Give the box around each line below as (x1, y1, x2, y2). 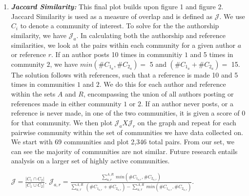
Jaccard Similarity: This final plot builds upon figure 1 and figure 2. (11, 1, 224, 11)
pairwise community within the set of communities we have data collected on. (11, 127, 243, 137)
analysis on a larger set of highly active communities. (11, 156, 170, 166)
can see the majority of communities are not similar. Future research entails (11, 146, 238, 156)
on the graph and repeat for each (137, 117, 236, 127)
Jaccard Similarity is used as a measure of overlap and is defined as (11, 11, 213, 21)
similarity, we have (11, 30, 67, 40)
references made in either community (11, 98, 122, 108)
